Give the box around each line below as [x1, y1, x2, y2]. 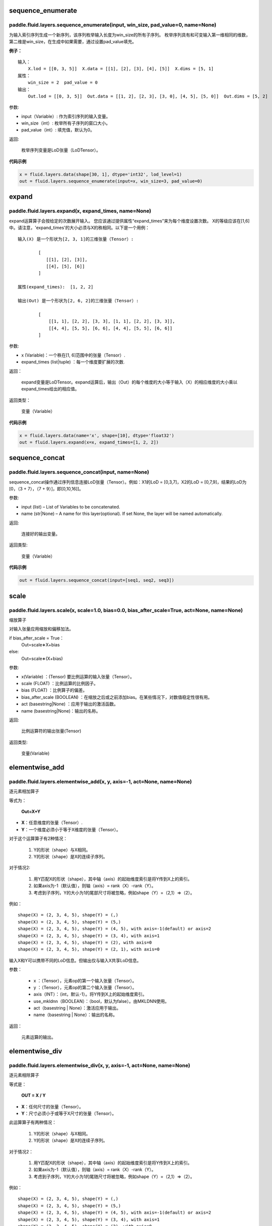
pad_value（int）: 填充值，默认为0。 [21, 127, 95, 133]
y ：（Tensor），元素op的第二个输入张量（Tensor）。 [33, 984, 137, 990]
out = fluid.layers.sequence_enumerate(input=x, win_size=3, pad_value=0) [19, 179, 203, 184]
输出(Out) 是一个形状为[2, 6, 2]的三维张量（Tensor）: [18, 298, 139, 304]
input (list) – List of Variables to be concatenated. [21, 504, 120, 510]
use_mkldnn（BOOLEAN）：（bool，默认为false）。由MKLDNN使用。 [33, 998, 169, 1004]
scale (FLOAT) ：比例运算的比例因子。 [21, 681, 98, 687]
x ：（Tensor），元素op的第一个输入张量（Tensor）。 [33, 977, 137, 983]
